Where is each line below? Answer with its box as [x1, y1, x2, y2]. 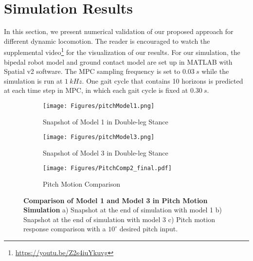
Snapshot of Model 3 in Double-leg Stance [43, 147, 168, 157]
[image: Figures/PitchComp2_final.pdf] [43, 165, 172, 172]
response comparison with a [23, 224, 106, 234]
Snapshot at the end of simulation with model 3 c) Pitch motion [23, 214, 215, 224]
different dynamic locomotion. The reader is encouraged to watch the [4, 35, 210, 46]
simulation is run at [4, 75, 63, 86]
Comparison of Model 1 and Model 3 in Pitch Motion [23, 195, 208, 205]
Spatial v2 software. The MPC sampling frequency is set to [4, 66, 181, 76]
